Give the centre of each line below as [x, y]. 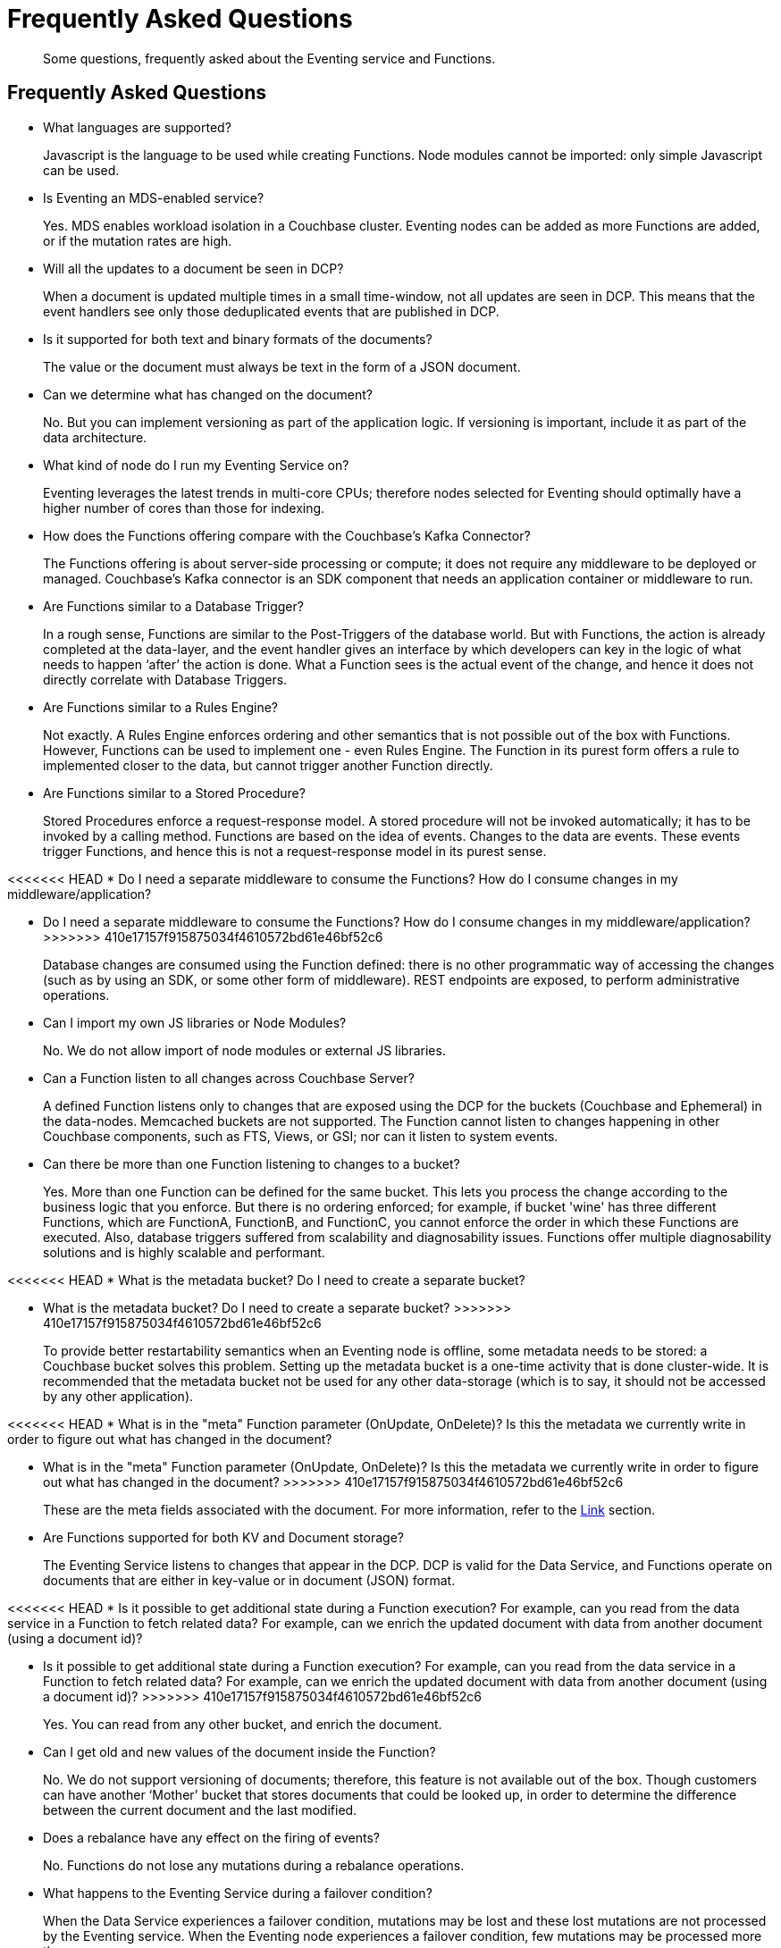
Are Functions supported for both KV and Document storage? [223, 1537]
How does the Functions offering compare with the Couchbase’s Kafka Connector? [287, 535]
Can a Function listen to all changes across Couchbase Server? [229, 1078]
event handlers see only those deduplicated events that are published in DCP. [271, 311]
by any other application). [118, 1396]
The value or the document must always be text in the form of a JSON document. [282, 366]
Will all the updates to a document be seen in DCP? [193, 268]
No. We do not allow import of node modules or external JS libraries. [244, 1050]
